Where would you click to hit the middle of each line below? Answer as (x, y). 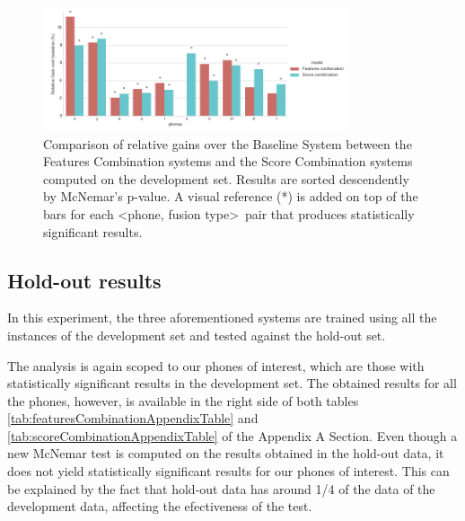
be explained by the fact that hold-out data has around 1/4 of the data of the (221, 488)
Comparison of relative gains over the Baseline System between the (228, 143)
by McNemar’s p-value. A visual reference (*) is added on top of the (231, 196)
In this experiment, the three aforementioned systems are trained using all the (222, 318)
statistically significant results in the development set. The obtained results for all (232, 383)
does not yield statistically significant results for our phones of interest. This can (228, 471)
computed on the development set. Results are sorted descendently (226, 178)
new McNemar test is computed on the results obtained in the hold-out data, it (226, 453)
